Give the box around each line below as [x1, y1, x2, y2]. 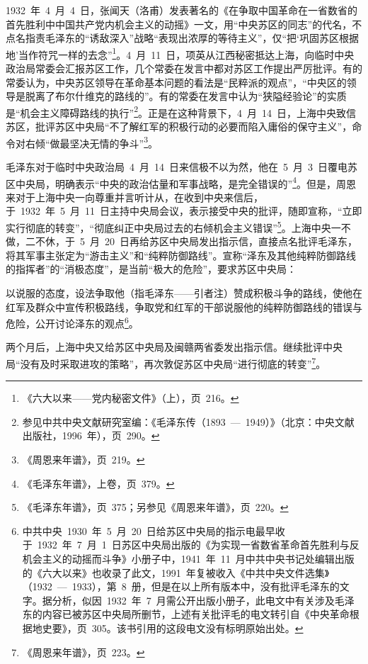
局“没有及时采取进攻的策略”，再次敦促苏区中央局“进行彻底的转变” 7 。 [6, 354, 326, 371]
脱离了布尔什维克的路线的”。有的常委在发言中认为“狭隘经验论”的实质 [25, 89, 347, 103]
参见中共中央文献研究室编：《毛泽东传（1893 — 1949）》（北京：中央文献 [22, 414, 355, 429]
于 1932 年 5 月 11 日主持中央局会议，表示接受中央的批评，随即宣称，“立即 [6, 203, 362, 218]
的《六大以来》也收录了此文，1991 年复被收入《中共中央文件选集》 [22, 565, 330, 580]
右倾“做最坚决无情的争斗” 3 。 [25, 133, 159, 150]
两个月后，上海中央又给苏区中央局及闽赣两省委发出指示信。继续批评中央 [6, 339, 343, 354]
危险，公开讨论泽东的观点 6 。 [6, 314, 139, 330]
